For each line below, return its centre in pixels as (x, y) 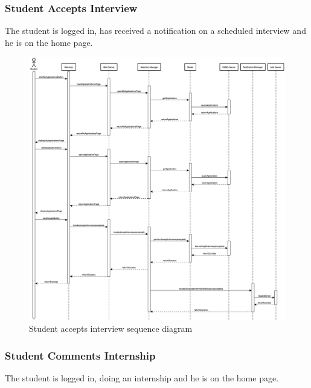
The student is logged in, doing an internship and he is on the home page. (142, 378)
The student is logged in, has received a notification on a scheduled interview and (155, 31)
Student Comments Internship (80, 355)
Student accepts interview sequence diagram (111, 328)
